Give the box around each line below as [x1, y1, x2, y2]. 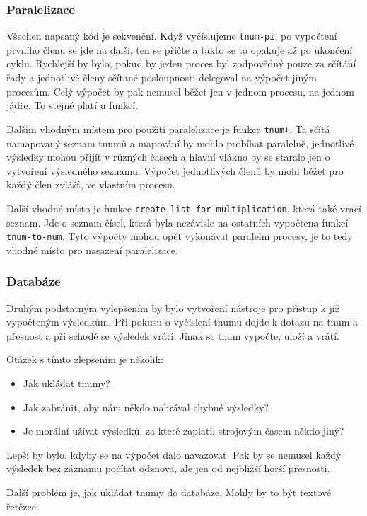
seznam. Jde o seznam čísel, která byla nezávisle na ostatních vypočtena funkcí [6, 214, 349, 229]
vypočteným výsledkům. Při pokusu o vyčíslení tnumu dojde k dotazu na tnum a [6, 314, 359, 329]
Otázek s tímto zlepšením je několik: [6, 352, 163, 367]
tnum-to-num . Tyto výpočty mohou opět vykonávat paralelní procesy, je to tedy [6, 229, 353, 243]
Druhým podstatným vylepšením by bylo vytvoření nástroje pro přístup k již [6, 300, 339, 315]
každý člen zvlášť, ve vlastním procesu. [6, 177, 175, 192]
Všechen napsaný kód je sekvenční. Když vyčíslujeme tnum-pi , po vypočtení [6, 28, 337, 43]
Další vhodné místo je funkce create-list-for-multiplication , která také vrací [6, 200, 361, 215]
